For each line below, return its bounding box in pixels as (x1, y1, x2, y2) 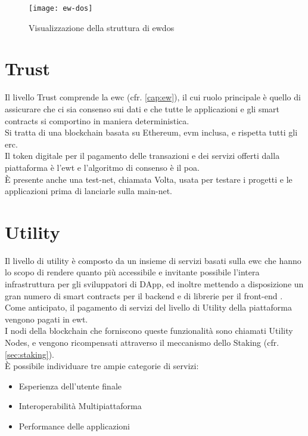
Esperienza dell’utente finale (18, 379, 122, 392)
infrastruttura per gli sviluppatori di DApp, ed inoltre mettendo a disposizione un (5, 278, 304, 290)
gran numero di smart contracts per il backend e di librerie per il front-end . (5, 289, 283, 302)
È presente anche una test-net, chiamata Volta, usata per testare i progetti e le (5, 173, 293, 185)
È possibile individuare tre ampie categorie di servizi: (5, 360, 199, 372)
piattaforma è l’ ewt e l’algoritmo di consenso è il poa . (5, 161, 200, 173)
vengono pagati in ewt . (5, 312, 88, 325)
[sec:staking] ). (5, 348, 54, 360)
